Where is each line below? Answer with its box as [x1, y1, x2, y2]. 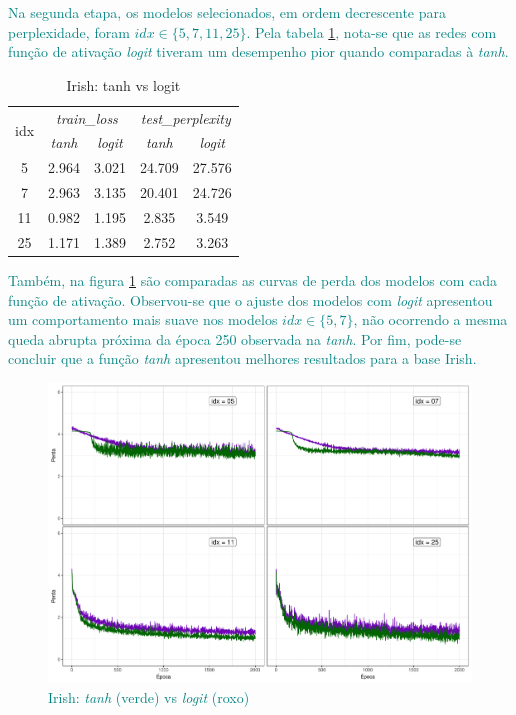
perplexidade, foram [8, 21, 130, 42]
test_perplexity [140, 107, 231, 128]
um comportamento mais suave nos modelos [8, 309, 278, 330]
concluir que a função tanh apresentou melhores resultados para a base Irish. [8, 348, 477, 369]
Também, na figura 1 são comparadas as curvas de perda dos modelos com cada [8, 269, 498, 290]
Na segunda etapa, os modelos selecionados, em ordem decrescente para [8, 2, 447, 22]
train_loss [56, 107, 118, 128]
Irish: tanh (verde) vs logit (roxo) [48, 686, 250, 707]
